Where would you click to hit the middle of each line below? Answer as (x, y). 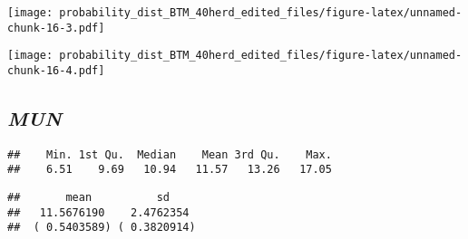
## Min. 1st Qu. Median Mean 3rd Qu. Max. (170, 154)
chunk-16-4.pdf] (56, 70)
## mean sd (88, 198)
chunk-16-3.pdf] (56, 28)
